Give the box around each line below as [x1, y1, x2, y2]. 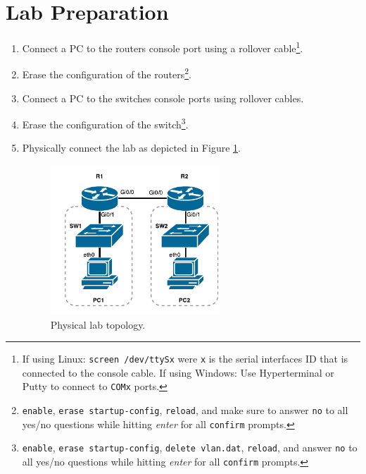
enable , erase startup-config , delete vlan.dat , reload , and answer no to [22, 440, 358, 455]
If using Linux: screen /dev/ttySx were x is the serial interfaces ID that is [22, 351, 348, 366]
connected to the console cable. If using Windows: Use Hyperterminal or [22, 365, 334, 379]
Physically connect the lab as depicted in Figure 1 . [22, 140, 241, 155]
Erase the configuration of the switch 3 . [22, 115, 189, 131]
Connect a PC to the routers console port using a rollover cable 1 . [22, 39, 303, 55]
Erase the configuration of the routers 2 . [22, 65, 191, 82]
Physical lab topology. [50, 317, 146, 332]
